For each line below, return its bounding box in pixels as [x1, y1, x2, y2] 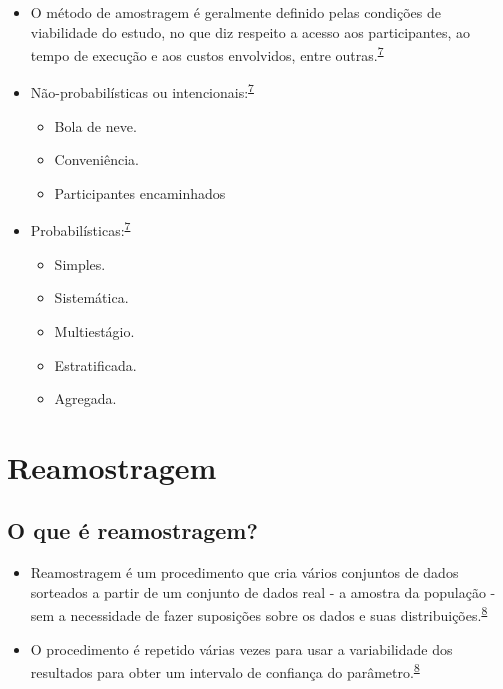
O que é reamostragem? [7, 515, 258, 546]
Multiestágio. [54, 320, 135, 341]
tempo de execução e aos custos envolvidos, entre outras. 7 [30, 42, 384, 65]
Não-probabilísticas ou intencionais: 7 [30, 79, 254, 103]
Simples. [54, 253, 106, 274]
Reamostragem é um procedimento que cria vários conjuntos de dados [30, 562, 459, 583]
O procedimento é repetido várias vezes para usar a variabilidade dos [30, 638, 453, 659]
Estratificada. [54, 354, 137, 375]
